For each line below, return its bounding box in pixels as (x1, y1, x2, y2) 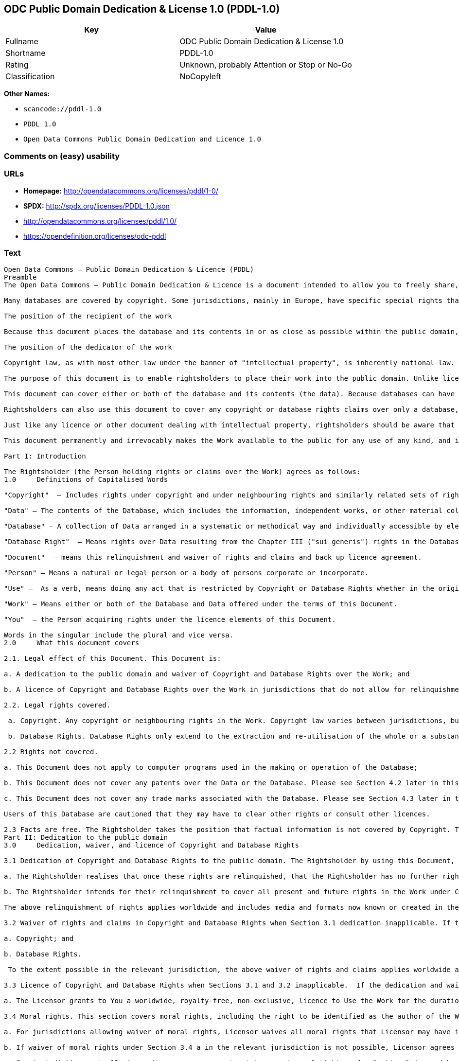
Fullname (5, 36, 38, 47)
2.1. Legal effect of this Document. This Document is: (4, 654, 221, 663)
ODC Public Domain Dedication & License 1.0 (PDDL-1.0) (4, 3, 280, 15)
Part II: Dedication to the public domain (4, 833, 168, 842)
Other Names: (4, 89, 50, 98)
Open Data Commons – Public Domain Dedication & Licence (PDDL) (4, 265, 254, 274)
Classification (5, 71, 55, 82)
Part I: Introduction (4, 452, 86, 460)
